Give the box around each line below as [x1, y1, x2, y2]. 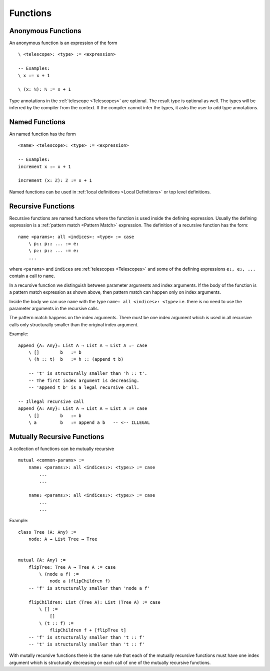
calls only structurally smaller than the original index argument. [9, 321, 139, 328]
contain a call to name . [9, 273, 55, 279]
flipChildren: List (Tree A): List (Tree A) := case [28, 599, 161, 605]
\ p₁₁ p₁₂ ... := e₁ [28, 241, 79, 247]
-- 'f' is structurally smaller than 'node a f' [28, 585, 150, 591]
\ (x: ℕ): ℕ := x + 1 [18, 87, 71, 92]
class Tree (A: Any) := [18, 529, 76, 535]
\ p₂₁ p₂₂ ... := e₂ [28, 248, 79, 254]
